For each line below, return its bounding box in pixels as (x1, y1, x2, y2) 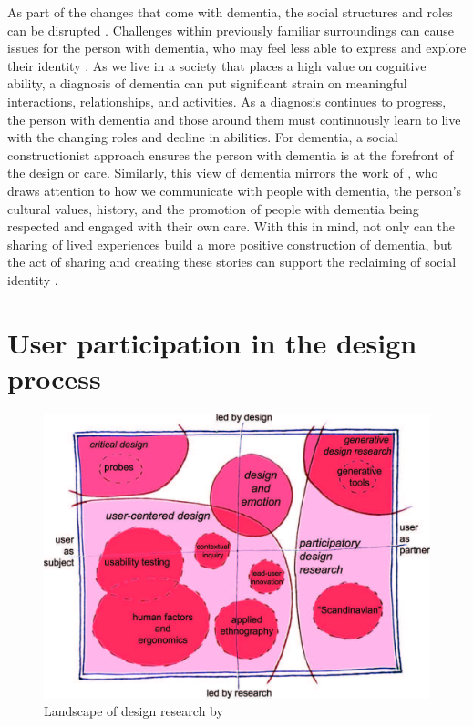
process (7, 359, 101, 396)
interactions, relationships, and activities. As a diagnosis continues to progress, (7, 91, 447, 110)
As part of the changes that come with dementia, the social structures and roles (7, 3, 453, 21)
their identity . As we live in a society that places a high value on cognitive (7, 56, 427, 75)
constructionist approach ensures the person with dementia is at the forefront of (7, 145, 454, 164)
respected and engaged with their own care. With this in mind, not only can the (7, 217, 456, 236)
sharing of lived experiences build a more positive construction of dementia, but (7, 234, 453, 253)
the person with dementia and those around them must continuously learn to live (7, 109, 461, 128)
